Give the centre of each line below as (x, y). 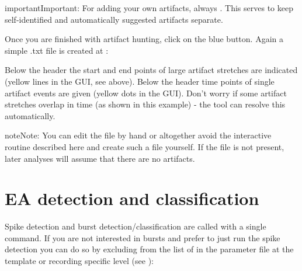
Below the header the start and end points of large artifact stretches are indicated (151, 70)
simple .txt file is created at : (57, 50)
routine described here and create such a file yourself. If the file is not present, (145, 146)
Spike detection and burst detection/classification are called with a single (136, 226)
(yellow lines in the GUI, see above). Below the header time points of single (140, 81)
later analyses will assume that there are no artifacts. (100, 158)
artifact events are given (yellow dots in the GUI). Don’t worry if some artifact (146, 93)
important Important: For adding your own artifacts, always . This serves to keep (149, 8)
